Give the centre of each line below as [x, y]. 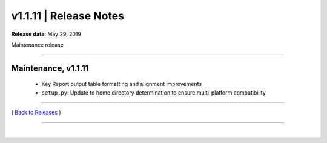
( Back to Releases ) [36, 113]
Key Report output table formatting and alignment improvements [122, 84]
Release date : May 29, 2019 [46, 34]
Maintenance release [37, 45]
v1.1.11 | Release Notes [68, 16]
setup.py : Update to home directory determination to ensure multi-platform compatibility [154, 92]
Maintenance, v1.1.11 [50, 68]
